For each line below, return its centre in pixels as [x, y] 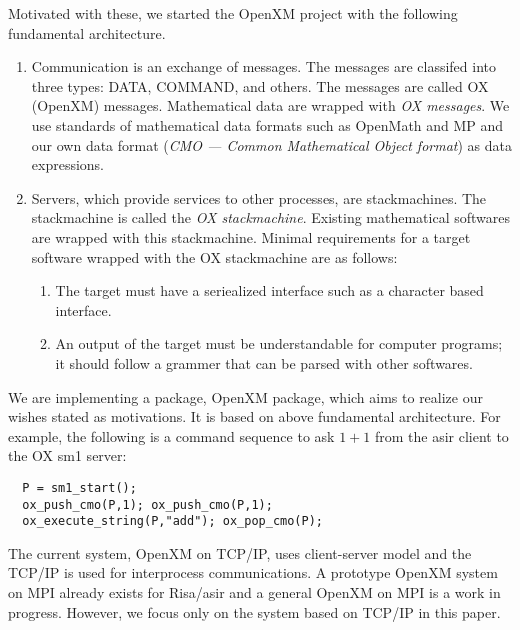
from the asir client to [441, 435]
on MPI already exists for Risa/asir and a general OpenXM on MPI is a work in [254, 592]
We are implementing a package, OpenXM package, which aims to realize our [245, 396]
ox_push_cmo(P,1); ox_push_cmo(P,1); [147, 504]
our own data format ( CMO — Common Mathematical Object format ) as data [271, 144]
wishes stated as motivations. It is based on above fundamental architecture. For [254, 416]
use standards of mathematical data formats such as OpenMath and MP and [267, 124]
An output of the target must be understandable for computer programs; [279, 343]
